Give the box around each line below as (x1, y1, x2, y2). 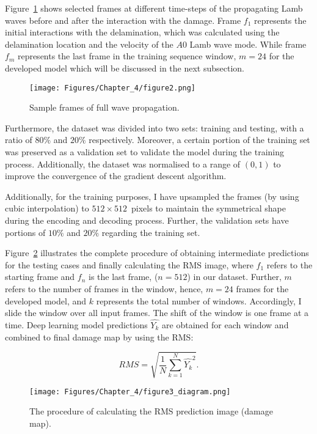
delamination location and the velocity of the (5, 37, 173, 50)
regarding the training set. (101, 226, 200, 238)
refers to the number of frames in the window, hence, (5, 282, 203, 295)
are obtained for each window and (162, 318, 289, 331)
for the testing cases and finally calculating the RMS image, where (5, 258, 253, 271)
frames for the (236, 282, 289, 295)
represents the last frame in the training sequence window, (17, 50, 236, 62)
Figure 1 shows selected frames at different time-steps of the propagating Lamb (5, 2, 303, 14)
